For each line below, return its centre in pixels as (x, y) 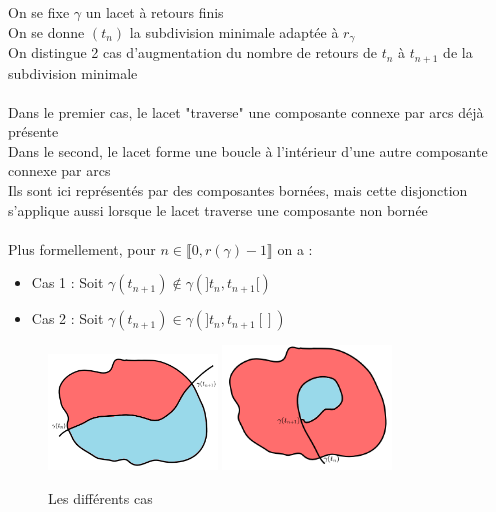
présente (33, 131)
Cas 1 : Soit (67, 282)
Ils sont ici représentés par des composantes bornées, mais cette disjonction (238, 190)
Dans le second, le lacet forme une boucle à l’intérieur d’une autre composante (248, 150)
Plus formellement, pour (82, 248)
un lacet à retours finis (154, 12)
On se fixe (39, 12)
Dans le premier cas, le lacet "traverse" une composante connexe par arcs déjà (246, 111)
